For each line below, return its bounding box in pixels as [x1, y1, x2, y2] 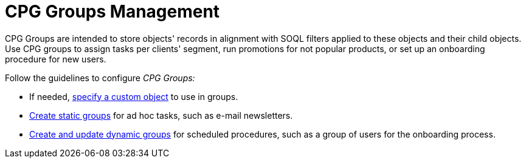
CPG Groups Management [5, 1, 220, 22]
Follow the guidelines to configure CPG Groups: [5, 72, 195, 83]
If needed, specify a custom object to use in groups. [29, 91, 238, 102]
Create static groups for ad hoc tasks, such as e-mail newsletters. [29, 110, 293, 121]
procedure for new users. [5, 53, 106, 64]
